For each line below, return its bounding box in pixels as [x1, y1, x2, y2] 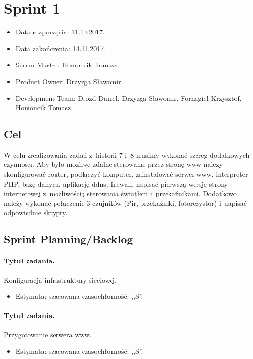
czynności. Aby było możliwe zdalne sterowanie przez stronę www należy [4, 159, 223, 169]
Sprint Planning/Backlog [4, 231, 133, 247]
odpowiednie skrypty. [4, 207, 68, 218]
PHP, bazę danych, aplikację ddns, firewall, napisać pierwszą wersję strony [4, 178, 228, 189]
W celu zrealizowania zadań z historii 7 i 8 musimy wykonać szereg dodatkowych [4, 149, 250, 160]
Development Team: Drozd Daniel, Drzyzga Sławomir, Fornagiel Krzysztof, [15, 93, 242, 103]
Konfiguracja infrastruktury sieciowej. [4, 274, 117, 285]
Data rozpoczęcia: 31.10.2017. [15, 27, 105, 37]
